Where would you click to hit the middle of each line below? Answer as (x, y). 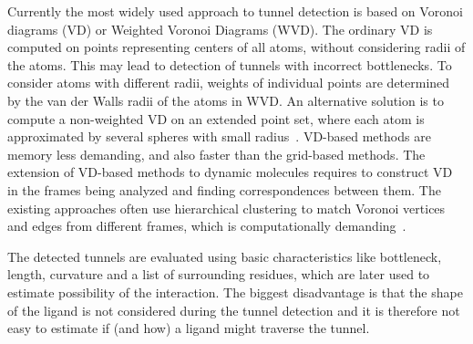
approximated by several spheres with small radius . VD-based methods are (219, 136)
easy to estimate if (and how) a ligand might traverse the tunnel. (189, 328)
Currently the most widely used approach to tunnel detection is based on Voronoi (235, 11)
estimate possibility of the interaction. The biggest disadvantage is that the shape (235, 292)
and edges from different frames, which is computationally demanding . (207, 226)
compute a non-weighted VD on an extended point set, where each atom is (216, 118)
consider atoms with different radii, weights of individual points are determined (229, 83)
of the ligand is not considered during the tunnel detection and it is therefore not (234, 310)
